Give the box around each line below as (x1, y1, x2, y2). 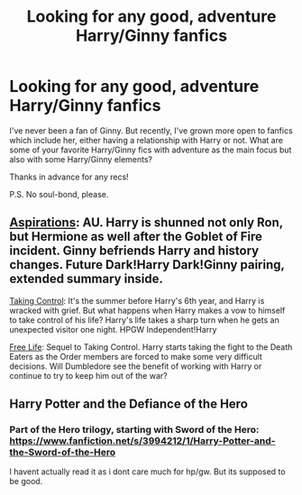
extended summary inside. (9, 271, 164, 287)
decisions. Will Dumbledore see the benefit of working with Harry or (9, 361, 262, 371)
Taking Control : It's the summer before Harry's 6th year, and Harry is (9, 295, 265, 306)
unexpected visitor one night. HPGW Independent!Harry (9, 324, 217, 335)
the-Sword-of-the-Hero (9, 446, 116, 459)
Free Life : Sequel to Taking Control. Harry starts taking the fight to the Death (9, 341, 293, 353)
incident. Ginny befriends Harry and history (9, 243, 260, 259)
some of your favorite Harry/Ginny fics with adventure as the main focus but (9, 144, 292, 155)
